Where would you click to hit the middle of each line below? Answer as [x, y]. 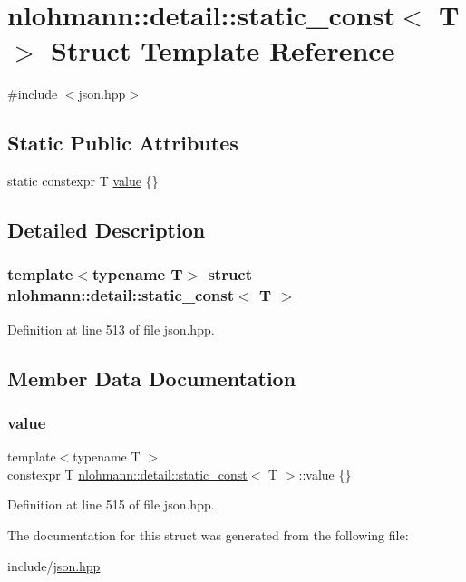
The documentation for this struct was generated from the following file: [208, 535]
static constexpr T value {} [83, 181]
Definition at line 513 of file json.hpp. [111, 329]
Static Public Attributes [123, 143]
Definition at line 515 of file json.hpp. [111, 504]
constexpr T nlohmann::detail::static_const [127, 474]
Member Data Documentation [152, 378]
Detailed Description [107, 230]
